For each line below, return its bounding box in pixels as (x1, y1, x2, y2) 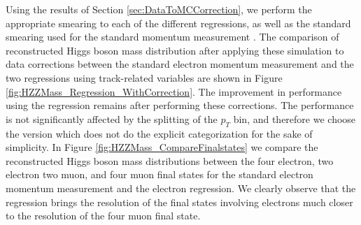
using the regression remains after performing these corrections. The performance (6, 98, 354, 112)
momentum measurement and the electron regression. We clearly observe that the (6, 180, 356, 195)
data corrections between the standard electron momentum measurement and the (6, 57, 354, 71)
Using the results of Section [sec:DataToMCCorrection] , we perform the (6, 2, 312, 16)
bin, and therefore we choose (233, 111, 356, 126)
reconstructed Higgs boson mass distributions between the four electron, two (6, 153, 334, 168)
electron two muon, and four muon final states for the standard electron (6, 167, 313, 182)
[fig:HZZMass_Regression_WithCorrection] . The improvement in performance (6, 84, 342, 99)
